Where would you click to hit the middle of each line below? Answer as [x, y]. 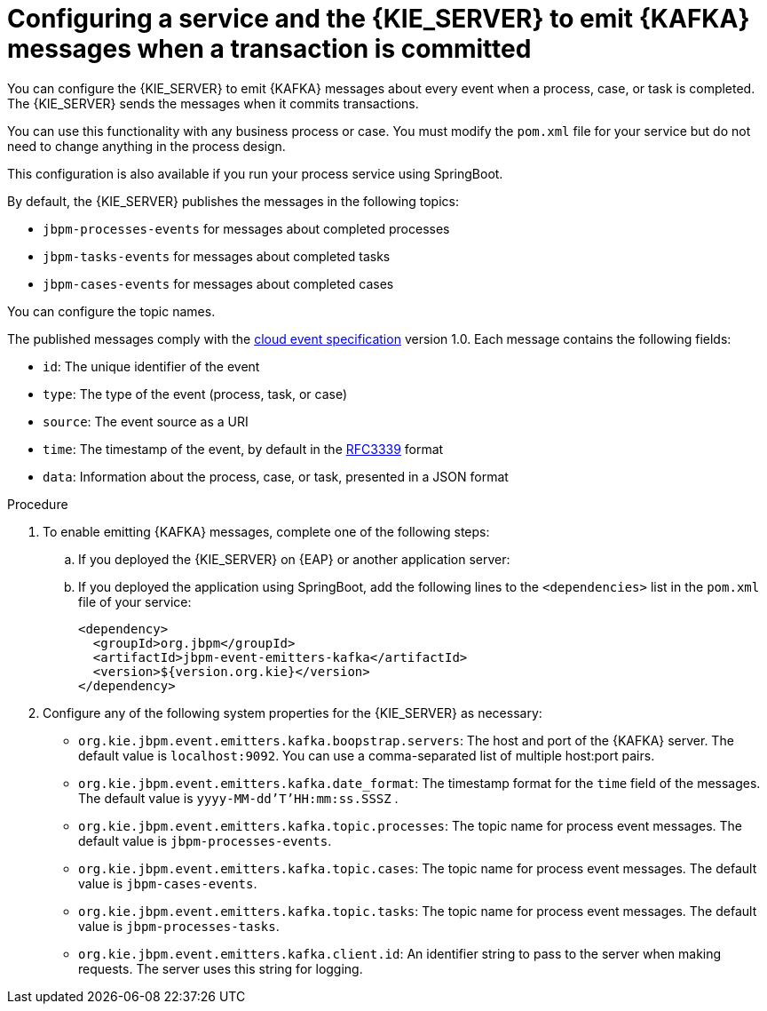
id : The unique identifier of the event [151, 366]
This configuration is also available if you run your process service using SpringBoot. [255, 173]
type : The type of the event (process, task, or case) [195, 394]
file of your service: [135, 601]
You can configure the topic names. [111, 311]
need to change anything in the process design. [146, 146]
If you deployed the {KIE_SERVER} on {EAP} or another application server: [294, 559]
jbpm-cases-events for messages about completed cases [218, 283]
